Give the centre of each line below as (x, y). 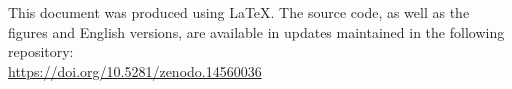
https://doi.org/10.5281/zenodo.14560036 (135, 70)
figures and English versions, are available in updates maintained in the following (256, 31)
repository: (41, 51)
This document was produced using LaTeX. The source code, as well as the (239, 12)
